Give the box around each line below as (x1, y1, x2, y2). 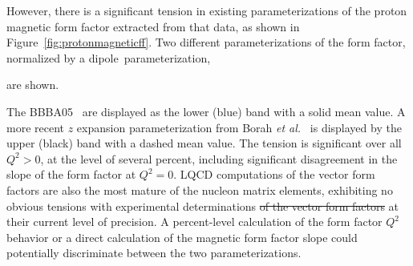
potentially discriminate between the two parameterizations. (6, 244, 302, 261)
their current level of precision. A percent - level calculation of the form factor (6, 213, 383, 230)
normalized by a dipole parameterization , (6, 49, 211, 66)
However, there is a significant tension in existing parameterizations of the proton (6, 2, 407, 18)
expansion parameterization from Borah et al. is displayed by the (76, 119, 402, 135)
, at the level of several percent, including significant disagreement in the (40, 150, 398, 167)
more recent (6, 119, 65, 135)
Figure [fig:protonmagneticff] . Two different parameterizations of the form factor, (6, 34, 406, 50)
